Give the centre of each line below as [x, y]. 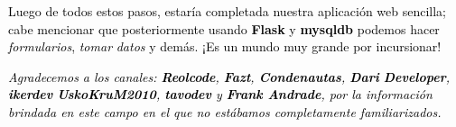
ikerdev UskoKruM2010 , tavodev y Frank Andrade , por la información [220, 94]
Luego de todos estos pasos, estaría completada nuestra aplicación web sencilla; [227, 11]
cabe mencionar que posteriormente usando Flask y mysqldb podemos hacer [224, 28]
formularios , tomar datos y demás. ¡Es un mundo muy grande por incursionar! [225, 46]
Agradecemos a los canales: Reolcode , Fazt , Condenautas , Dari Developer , [229, 76]
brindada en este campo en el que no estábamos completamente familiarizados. [225, 111]
